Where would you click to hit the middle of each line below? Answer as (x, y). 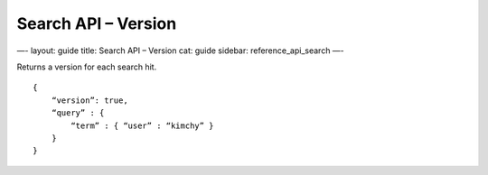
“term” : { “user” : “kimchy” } (142, 125)
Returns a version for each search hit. (87, 67)
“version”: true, (89, 100)
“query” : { (78, 113)
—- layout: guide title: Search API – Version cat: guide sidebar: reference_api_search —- (181, 51)
